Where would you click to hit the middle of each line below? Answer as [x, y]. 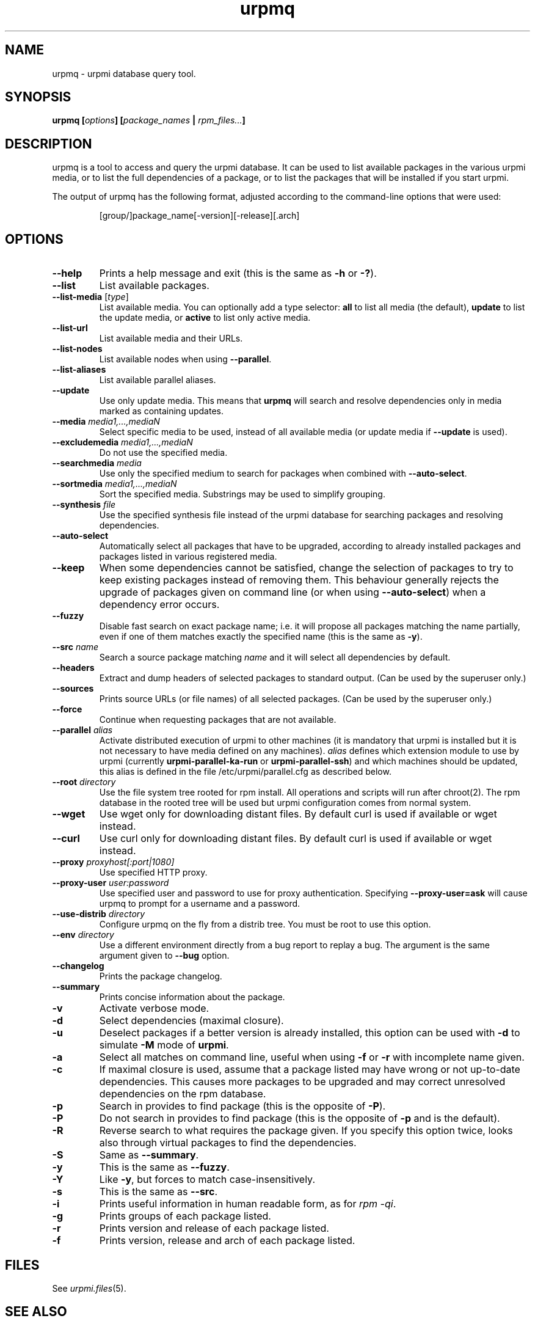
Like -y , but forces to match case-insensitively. [207, 1180]
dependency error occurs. [159, 605]
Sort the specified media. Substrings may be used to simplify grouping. [242, 494]
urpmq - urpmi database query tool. [124, 73]
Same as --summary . [149, 1155]
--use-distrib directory [99, 914]
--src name [75, 647]
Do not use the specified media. [163, 453]
